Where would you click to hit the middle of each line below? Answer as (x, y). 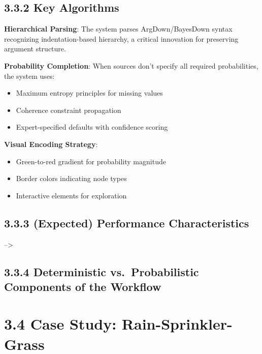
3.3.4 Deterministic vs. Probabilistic (102, 271)
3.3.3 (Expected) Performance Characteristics (127, 223)
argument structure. (35, 49)
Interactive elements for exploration (71, 195)
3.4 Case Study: (60, 324)
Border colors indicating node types (71, 178)
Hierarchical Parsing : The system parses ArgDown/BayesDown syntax (118, 29)
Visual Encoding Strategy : (51, 144)
